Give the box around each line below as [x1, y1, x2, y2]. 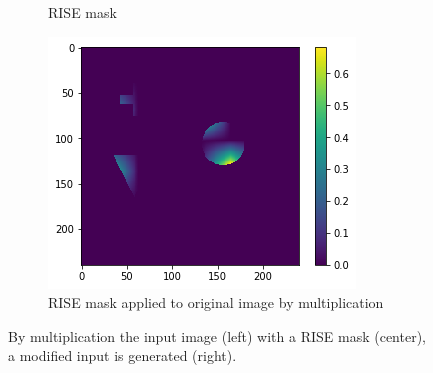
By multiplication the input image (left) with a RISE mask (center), [8, 325, 426, 346]
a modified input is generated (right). [8, 345, 237, 366]
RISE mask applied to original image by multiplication [48, 292, 384, 313]
